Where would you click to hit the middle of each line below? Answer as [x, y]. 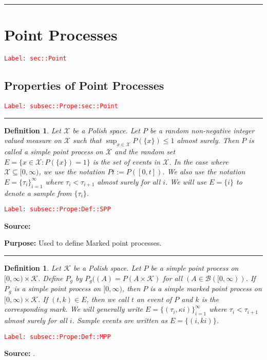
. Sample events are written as [120, 320]
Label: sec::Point [35, 59]
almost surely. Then [208, 140]
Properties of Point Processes [84, 85]
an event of [154, 299]
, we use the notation [72, 172]
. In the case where [199, 161]
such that [87, 140]
